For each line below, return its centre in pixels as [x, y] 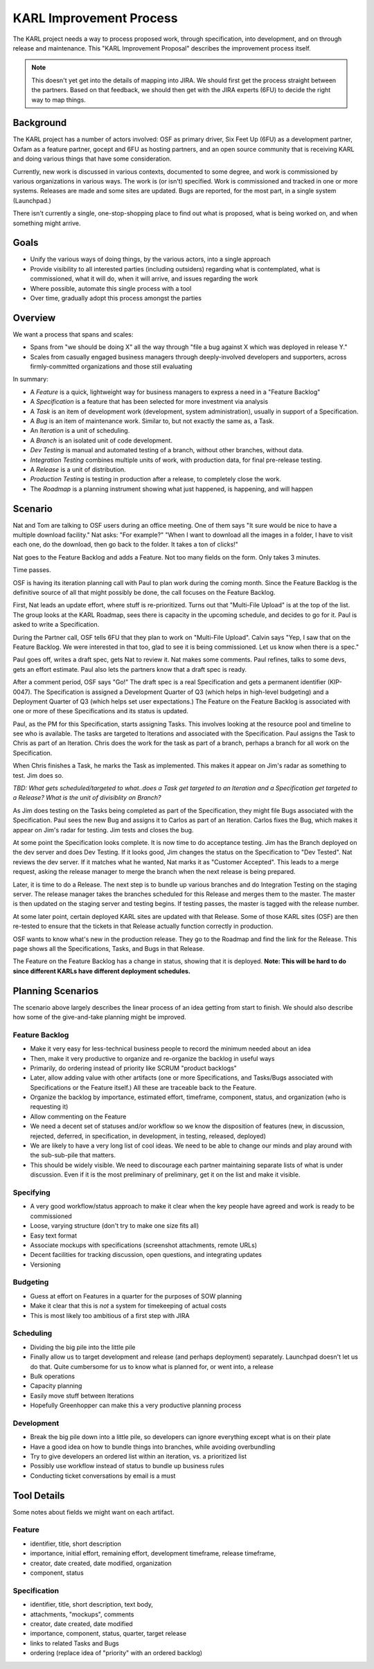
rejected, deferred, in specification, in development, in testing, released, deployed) [148, 1136]
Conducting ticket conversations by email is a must [103, 1476]
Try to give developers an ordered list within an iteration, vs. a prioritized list [139, 1456]
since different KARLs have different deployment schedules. [101, 971]
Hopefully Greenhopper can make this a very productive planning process [136, 1405]
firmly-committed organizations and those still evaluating [112, 366]
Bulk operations [53, 1376]
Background [40, 123]
